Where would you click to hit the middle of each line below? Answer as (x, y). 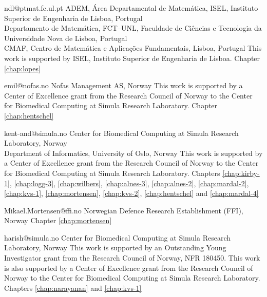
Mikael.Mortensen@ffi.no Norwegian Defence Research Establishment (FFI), (124, 210)
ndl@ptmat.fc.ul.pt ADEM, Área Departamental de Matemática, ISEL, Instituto (131, 8)
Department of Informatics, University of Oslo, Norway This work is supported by (133, 153)
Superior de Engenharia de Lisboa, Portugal (73, 18)
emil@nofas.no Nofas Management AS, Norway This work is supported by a (123, 85)
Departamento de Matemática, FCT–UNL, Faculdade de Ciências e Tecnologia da (133, 28)
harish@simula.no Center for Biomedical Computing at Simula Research (118, 237)
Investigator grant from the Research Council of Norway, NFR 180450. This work (132, 258)
